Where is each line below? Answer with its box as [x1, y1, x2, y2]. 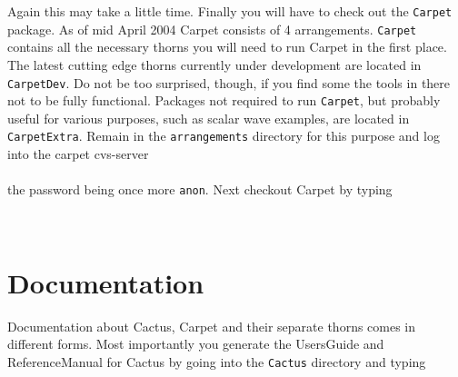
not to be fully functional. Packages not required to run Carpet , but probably [7, 91, 441, 110]
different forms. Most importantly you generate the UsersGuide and [7, 334, 384, 353]
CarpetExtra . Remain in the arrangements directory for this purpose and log [7, 126, 440, 145]
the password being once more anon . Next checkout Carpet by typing [7, 180, 393, 199]
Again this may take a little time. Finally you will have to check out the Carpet [7, 2, 453, 20]
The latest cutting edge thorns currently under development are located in [7, 55, 422, 74]
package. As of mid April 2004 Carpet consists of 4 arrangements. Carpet [7, 19, 417, 38]
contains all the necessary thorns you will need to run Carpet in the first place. [7, 37, 447, 56]
